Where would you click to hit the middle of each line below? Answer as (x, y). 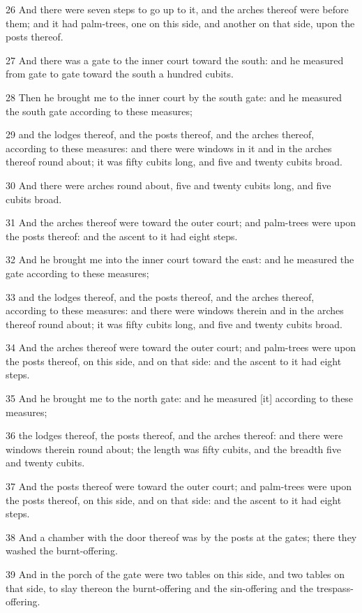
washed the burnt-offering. (62, 551)
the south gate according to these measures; (99, 111)
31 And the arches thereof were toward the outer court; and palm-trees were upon (181, 222)
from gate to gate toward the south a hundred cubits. (120, 74)
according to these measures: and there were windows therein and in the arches (175, 310)
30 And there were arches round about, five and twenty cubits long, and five (168, 185)
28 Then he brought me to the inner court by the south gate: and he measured (174, 97)
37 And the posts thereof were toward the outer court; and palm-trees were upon (179, 486)
